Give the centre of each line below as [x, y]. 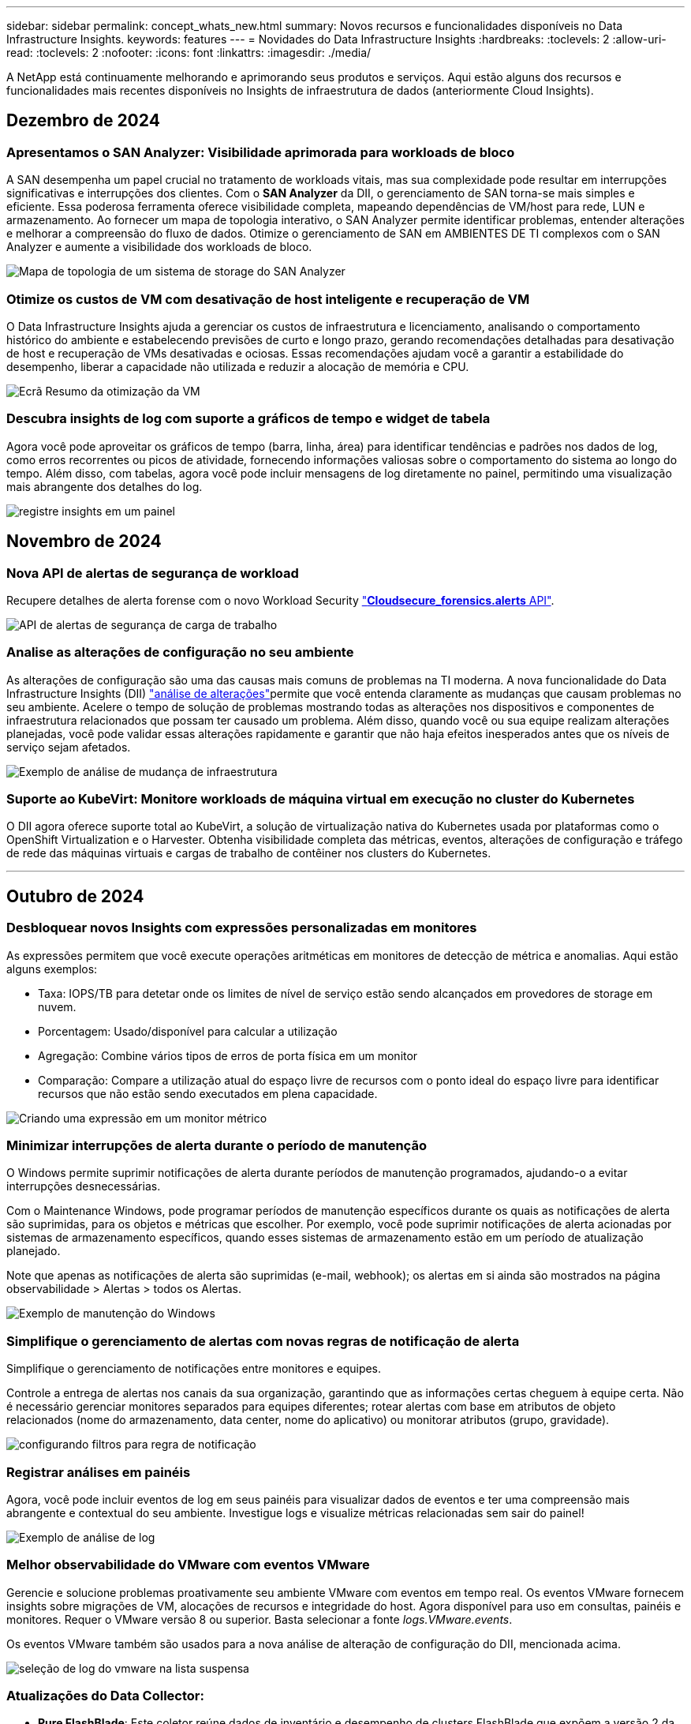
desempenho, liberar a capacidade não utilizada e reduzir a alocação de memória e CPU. [238, 366]
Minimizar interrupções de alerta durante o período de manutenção [217, 1146]
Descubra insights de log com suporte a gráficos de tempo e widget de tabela [248, 419]
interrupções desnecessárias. [84, 1186]
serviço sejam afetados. [69, 747]
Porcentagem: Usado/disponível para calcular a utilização [188, 1031]
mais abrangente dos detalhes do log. [105, 486]
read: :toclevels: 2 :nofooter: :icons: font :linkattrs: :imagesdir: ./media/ [189, 52]
